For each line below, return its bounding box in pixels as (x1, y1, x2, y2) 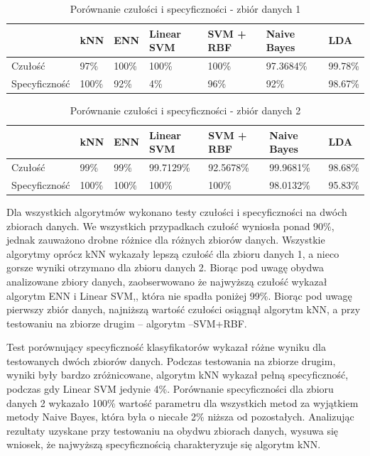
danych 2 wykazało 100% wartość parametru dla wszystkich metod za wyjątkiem (6, 395, 359, 410)
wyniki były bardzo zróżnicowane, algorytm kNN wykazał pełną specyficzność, (6, 367, 349, 382)
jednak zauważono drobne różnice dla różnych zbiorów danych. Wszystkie (6, 232, 325, 247)
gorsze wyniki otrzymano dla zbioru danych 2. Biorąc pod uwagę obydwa (6, 260, 324, 275)
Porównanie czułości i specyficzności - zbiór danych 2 (70, 102, 301, 117)
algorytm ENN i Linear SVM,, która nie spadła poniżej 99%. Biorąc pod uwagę (6, 288, 352, 303)
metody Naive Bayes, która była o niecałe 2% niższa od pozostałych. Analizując (6, 409, 354, 424)
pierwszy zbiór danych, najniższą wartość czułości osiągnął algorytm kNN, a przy (6, 302, 361, 317)
